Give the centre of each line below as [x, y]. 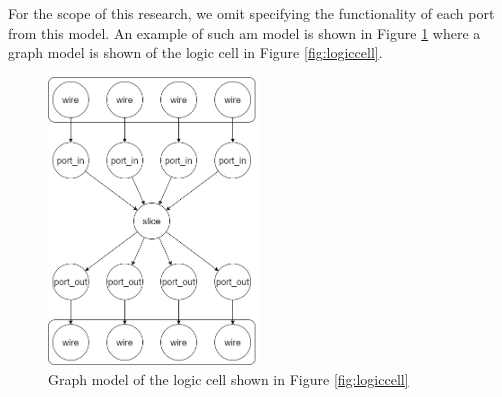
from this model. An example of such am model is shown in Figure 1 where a [244, 32]
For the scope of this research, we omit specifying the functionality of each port [251, 13]
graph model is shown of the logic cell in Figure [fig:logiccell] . [195, 52]
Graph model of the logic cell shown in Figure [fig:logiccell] [228, 378]
